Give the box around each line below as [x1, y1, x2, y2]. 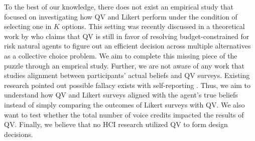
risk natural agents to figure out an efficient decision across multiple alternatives [4, 40, 251, 51]
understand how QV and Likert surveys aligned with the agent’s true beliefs [4, 89, 238, 100]
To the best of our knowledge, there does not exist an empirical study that [4, 1, 233, 11]
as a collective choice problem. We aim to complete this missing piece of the [4, 50, 237, 60]
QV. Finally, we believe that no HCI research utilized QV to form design [4, 119, 228, 129]
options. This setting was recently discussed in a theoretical [62, 21, 245, 31]
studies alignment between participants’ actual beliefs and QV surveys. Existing [4, 70, 250, 80]
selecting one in [4, 21, 52, 31]
